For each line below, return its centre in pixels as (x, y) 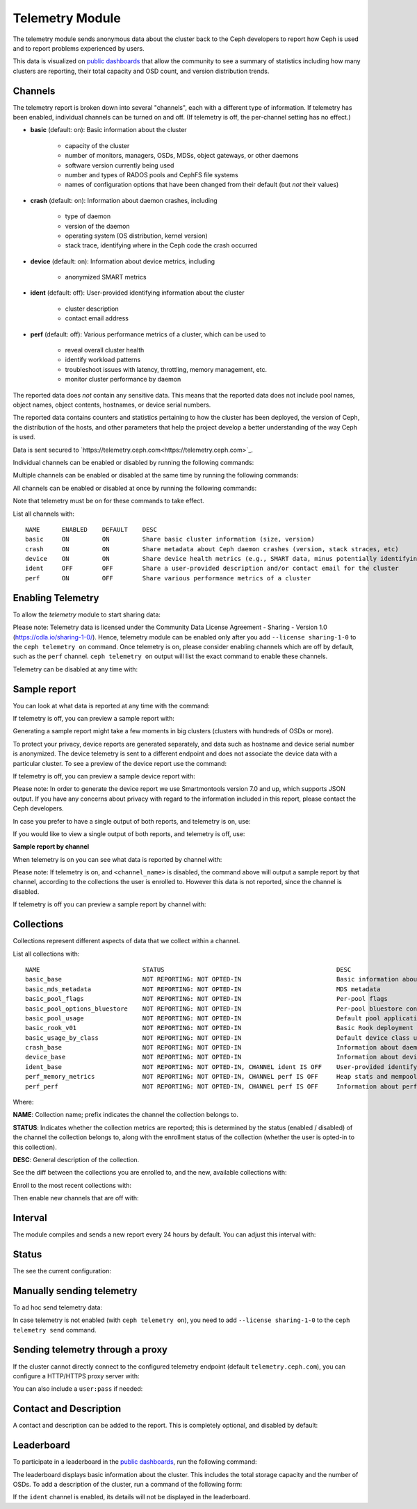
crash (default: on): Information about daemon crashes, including (124, 200)
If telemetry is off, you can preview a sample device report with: (104, 776)
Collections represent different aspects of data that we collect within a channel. (126, 941)
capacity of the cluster (97, 145)
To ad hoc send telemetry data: (58, 1307)
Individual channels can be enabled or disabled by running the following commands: (133, 462)
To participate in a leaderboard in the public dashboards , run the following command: (135, 1462)
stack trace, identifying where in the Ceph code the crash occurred (161, 245)
